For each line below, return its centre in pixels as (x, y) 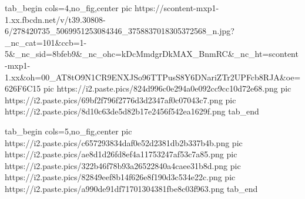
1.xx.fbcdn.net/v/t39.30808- (55, 19)
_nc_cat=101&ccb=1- (46, 42)
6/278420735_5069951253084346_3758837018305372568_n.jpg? (120, 31)
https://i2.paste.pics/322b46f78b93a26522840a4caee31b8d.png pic (123, 165)
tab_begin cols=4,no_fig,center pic (68, 8)
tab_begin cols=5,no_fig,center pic (68, 131)
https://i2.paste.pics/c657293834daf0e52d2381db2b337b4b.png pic (124, 142)
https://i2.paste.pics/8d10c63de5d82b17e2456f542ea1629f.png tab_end (132, 111)
